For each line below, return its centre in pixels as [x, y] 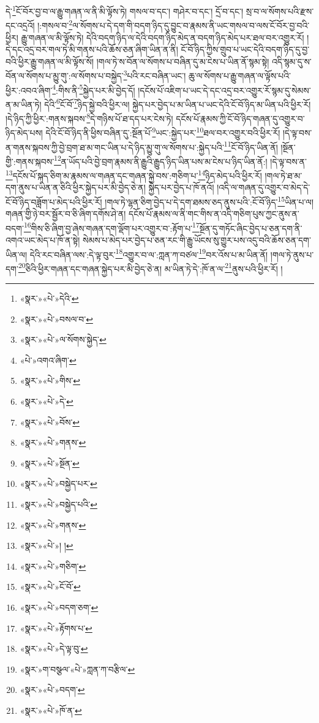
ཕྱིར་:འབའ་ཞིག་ [29, 90]
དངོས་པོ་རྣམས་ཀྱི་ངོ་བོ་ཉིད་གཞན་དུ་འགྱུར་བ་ [240, 118]
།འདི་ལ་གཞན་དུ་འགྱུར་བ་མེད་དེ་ [264, 187]
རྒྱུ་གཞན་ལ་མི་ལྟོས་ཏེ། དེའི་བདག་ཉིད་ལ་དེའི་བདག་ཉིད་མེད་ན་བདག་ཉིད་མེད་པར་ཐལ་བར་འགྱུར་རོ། [163, 37]
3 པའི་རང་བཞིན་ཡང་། [155, 75]
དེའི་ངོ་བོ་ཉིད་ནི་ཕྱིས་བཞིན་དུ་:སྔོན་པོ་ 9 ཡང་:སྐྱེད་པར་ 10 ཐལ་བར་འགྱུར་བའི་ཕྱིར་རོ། [163, 132]
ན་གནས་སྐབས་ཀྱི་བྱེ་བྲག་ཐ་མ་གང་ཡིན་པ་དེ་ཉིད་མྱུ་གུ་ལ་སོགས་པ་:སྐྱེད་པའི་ [115, 147]
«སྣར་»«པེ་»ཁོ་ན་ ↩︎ [51, 710]
